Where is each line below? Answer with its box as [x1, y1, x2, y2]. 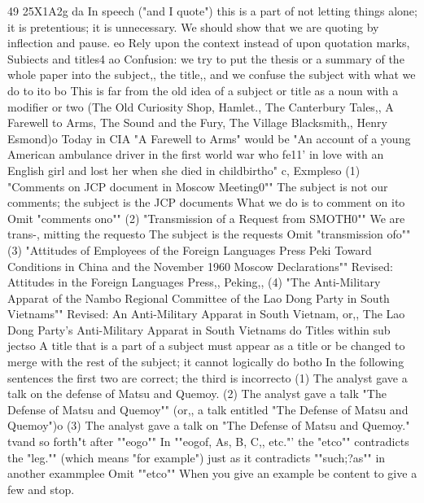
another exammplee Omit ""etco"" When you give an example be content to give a [7, 465, 417, 482]
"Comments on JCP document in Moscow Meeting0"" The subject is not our [7, 177, 388, 195]
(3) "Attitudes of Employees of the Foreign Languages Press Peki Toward [7, 241, 372, 258]
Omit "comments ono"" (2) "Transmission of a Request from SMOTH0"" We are [7, 209, 405, 226]
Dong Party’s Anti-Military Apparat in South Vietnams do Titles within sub [7, 321, 391, 338]
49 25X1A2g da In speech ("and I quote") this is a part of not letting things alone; [7, 2, 417, 19]
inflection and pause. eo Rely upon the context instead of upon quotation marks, [7, 34, 410, 51]
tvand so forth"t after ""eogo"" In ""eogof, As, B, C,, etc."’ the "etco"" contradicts [7, 433, 409, 450]
